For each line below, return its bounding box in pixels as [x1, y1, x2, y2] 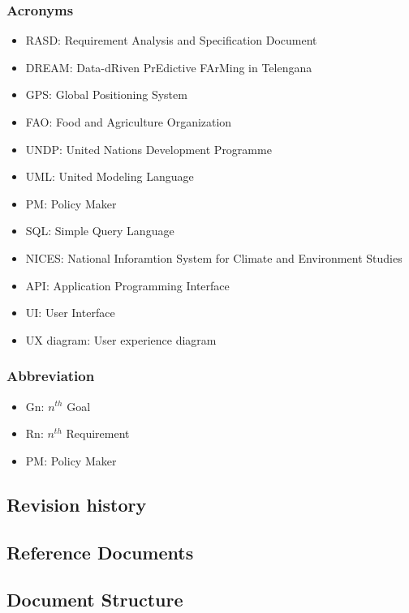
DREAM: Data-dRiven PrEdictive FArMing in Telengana [25, 58, 312, 75]
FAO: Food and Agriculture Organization [25, 114, 232, 130]
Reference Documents [6, 539, 194, 564]
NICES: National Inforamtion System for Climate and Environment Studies [25, 249, 403, 266]
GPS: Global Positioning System [25, 86, 187, 103]
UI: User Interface [25, 304, 115, 321]
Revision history [6, 491, 147, 517]
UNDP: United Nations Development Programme [25, 140, 272, 157]
